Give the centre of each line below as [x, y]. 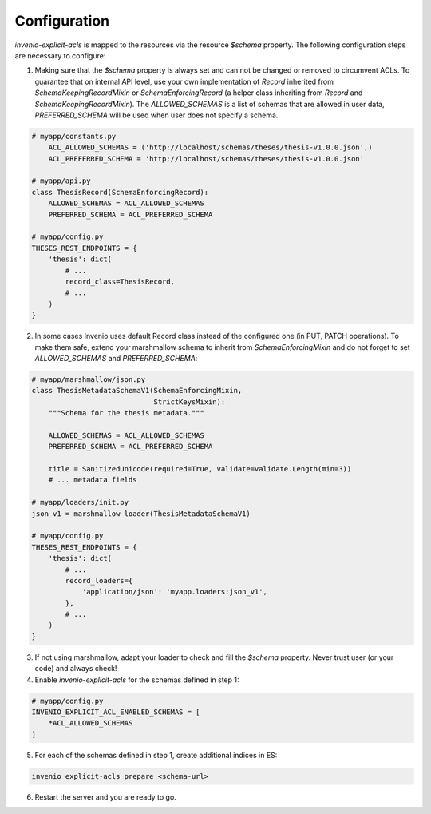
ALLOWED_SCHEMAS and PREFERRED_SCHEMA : [116, 358]
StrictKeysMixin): [190, 402]
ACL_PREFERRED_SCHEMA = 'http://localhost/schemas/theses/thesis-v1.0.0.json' [206, 159]
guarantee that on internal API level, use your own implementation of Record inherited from [184, 81]
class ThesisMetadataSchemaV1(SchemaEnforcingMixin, [137, 391]
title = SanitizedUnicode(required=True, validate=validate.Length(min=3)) [200, 469]
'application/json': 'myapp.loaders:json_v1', [174, 592]
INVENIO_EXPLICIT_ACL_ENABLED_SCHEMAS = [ [116, 712]
